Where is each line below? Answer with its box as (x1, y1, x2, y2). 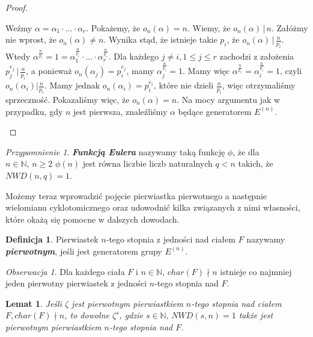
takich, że (238, 157, 273, 170)
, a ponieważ (26, 64, 72, 77)
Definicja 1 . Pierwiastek (5, 233, 99, 246)
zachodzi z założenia (219, 50, 294, 63)
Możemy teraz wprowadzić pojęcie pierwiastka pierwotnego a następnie (5, 189, 267, 202)
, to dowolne (64, 309, 109, 321)
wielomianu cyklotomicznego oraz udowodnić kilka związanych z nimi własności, (5, 201, 300, 214)
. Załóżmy (272, 21, 308, 34)
